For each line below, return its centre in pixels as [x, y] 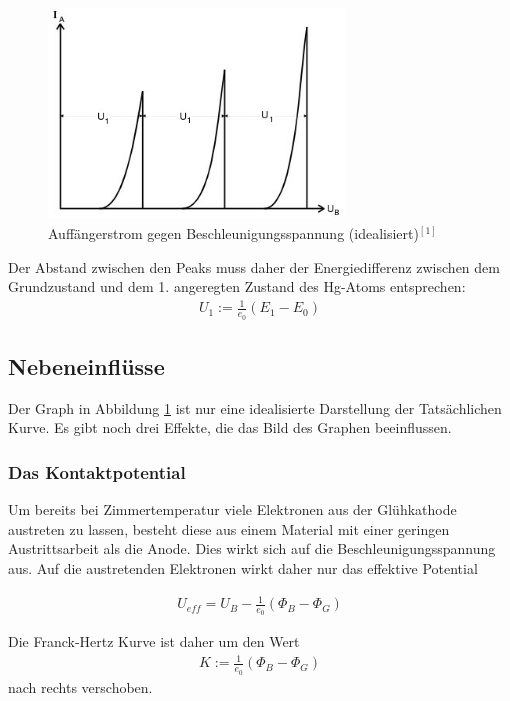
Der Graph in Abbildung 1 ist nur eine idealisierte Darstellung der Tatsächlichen [255, 407]
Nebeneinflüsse [86, 365]
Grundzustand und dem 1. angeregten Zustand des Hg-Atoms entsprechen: [237, 286]
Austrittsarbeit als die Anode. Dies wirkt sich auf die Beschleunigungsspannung [252, 548]
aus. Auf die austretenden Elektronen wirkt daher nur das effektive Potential [243, 567]
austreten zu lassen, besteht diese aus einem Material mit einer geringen [229, 528]
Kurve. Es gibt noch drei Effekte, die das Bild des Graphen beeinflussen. [230, 427]
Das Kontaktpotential [97, 471]
